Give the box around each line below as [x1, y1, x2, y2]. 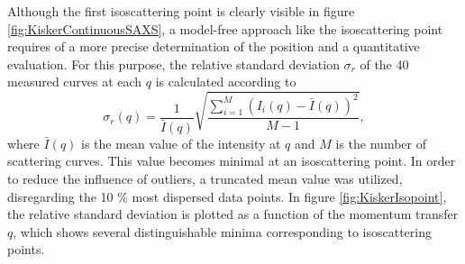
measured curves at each [7, 72, 142, 91]
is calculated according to [155, 72, 296, 91]
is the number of [335, 133, 426, 152]
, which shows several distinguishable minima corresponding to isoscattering [13, 222, 432, 241]
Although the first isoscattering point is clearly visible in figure [7, 2, 355, 20]
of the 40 [360, 54, 409, 73]
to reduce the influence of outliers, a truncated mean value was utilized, [7, 168, 403, 187]
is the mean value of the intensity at [81, 133, 281, 152]
